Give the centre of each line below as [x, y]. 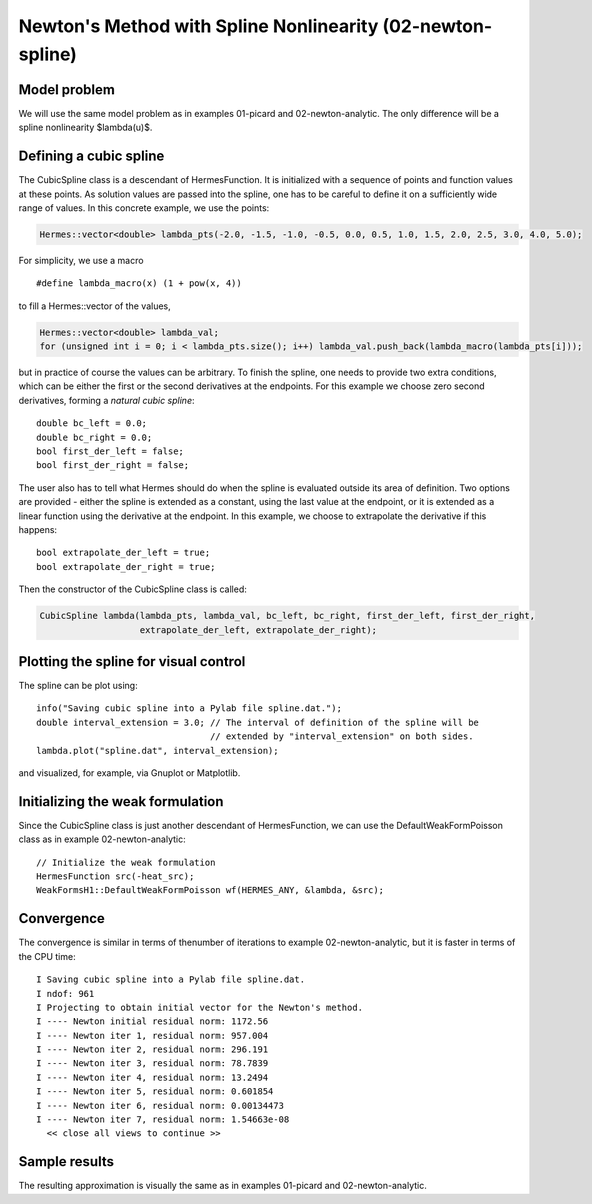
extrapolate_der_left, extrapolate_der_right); [258, 629]
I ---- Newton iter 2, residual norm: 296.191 [152, 1049]
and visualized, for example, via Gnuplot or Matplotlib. [129, 772]
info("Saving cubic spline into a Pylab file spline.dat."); [189, 708]
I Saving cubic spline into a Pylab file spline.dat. [170, 979]
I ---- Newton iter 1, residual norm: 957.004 [152, 1035]
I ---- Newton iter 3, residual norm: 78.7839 [152, 1063]
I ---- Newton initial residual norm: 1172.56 [152, 1021]
